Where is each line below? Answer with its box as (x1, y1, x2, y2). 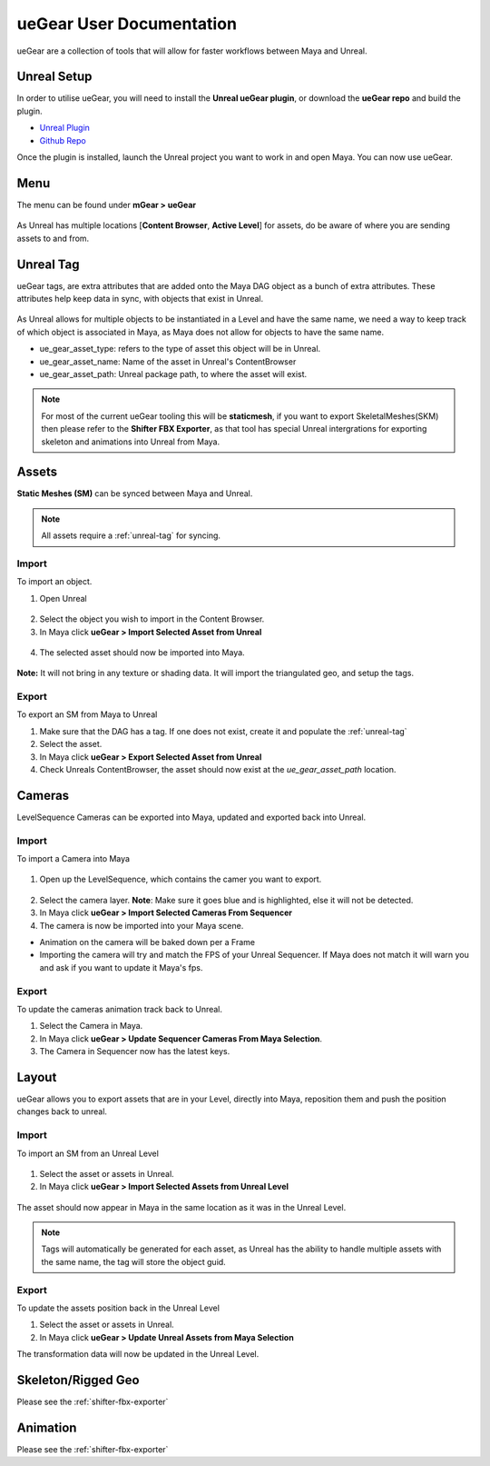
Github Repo (39, 135, 86, 145)
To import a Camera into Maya (16, 853, 131, 864)
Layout (16, 1069, 57, 1085)
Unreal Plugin (39, 123, 91, 134)
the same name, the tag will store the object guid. (41, 1256, 226, 1267)
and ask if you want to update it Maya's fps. (39, 962, 203, 972)
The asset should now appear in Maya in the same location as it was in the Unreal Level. (16, 1202, 347, 1212)
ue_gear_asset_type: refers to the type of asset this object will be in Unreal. (39, 344, 321, 354)
